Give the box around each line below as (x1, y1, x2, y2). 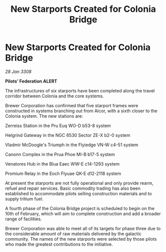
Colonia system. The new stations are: (5, 113, 83, 119)
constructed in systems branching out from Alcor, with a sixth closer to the (5, 108, 158, 114)
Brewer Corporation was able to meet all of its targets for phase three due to (5, 225, 161, 231)
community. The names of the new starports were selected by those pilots (5, 236, 157, 242)
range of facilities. (5, 216, 42, 222)
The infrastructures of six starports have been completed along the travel (5, 87, 155, 93)
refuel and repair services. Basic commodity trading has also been (5, 185, 141, 191)
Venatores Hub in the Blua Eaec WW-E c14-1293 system (5, 161, 120, 167)
